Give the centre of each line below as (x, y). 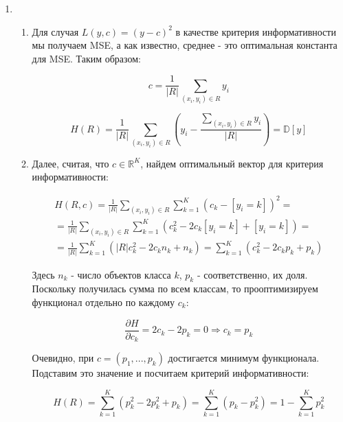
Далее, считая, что (70, 163)
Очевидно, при (63, 358)
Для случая (55, 31)
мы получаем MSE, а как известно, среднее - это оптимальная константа (185, 45)
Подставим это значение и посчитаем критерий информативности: (170, 373)
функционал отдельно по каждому (103, 302)
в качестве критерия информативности (256, 31)
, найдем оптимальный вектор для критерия (232, 163)
